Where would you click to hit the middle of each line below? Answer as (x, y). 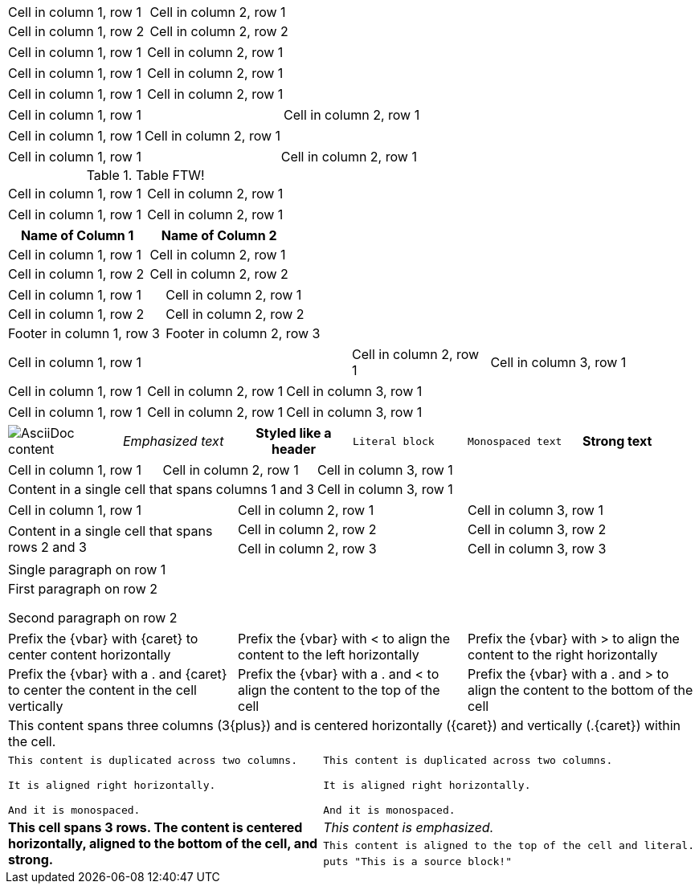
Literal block (393, 441)
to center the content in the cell (102, 690)
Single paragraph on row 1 (87, 570)
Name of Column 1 (77, 235)
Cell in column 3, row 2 (537, 529)
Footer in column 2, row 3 (243, 333)
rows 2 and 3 (47, 547)
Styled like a (294, 433)
